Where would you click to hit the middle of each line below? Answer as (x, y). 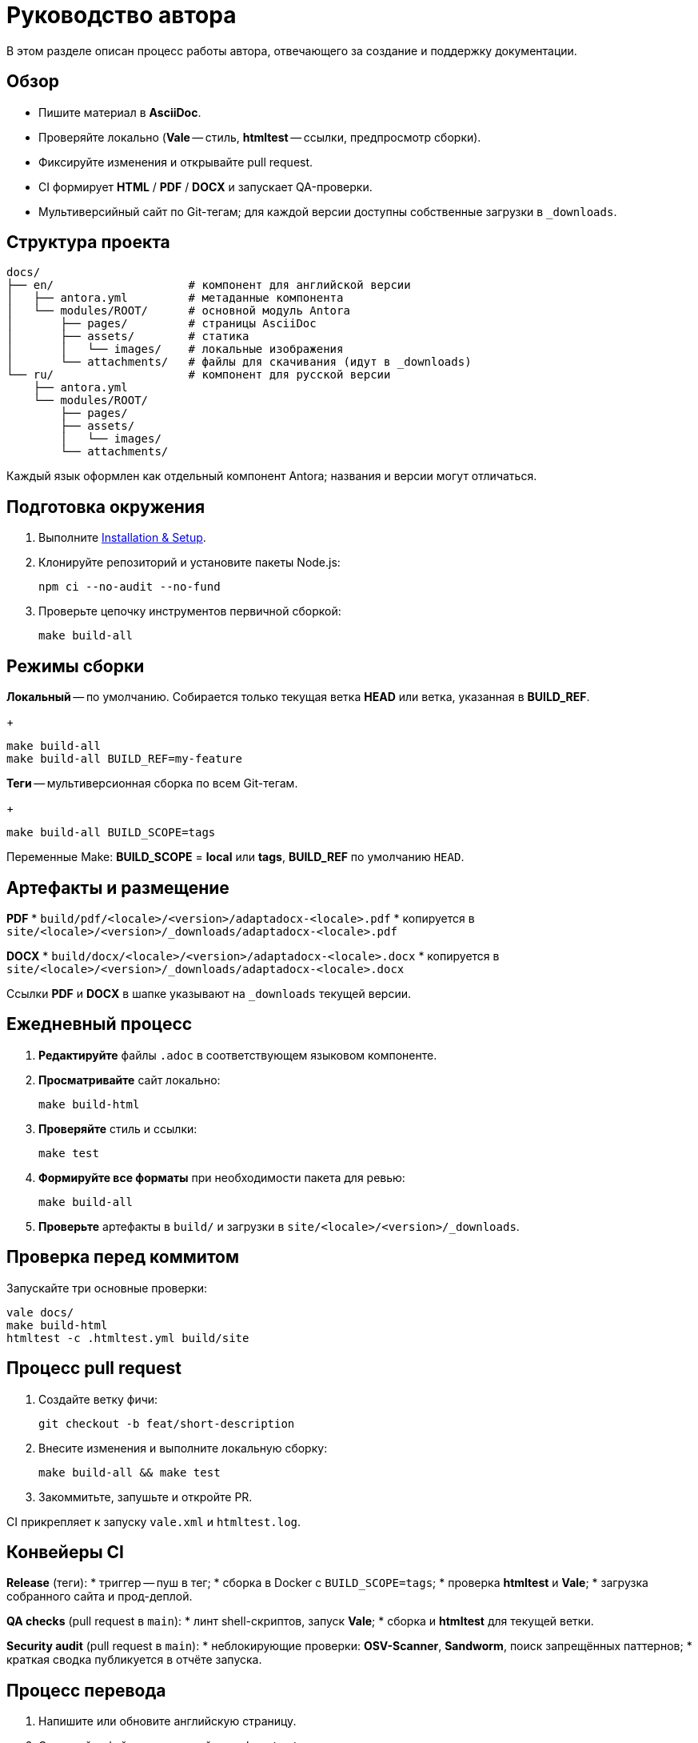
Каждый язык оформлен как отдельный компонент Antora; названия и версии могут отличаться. (272, 476)
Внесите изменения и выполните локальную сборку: (183, 1448)
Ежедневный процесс (100, 1024)
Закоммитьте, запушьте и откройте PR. (146, 1497)
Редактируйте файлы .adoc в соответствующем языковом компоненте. (238, 1055)
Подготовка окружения (106, 507)
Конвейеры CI (65, 1552)
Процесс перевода (86, 1690)
